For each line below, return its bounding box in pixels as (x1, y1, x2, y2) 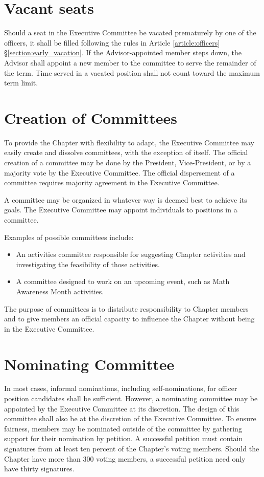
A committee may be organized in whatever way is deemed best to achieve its (4, 194, 247, 205)
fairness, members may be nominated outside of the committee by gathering (4, 423, 242, 433)
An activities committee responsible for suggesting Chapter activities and (16, 249, 246, 259)
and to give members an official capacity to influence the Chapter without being (4, 313, 255, 324)
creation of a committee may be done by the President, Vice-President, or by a (4, 157, 251, 167)
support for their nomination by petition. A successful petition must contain (4, 433, 243, 444)
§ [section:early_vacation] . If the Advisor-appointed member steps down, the (4, 47, 242, 58)
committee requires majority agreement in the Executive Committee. (4, 177, 220, 188)
